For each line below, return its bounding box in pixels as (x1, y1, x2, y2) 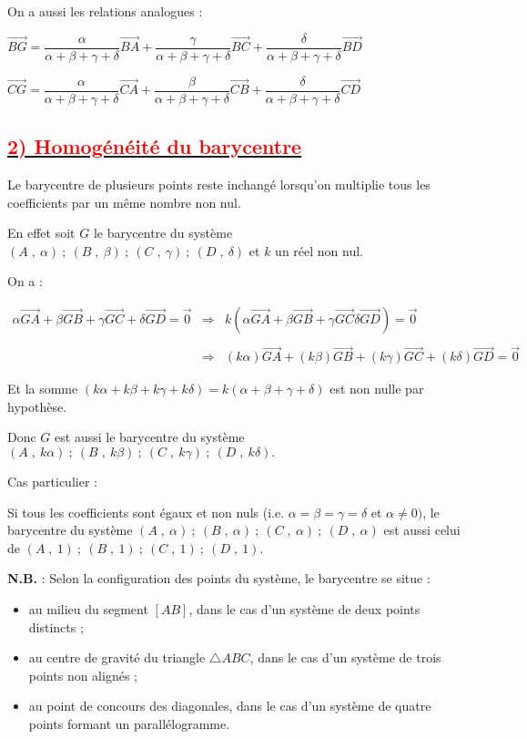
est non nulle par (329, 379, 424, 398)
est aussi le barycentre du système (55, 427, 245, 446)
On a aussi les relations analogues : (7, 2, 203, 20)
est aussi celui (383, 520, 461, 539)
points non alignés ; (28, 665, 137, 684)
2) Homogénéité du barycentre (7, 132, 302, 160)
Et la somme (7, 379, 78, 398)
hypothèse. (7, 396, 67, 416)
